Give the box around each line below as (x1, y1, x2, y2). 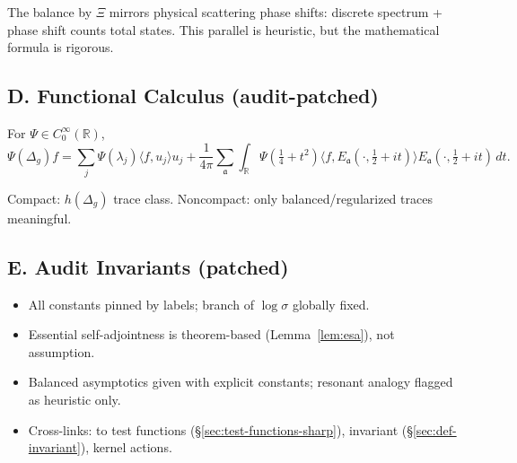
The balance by (7, 3, 92, 21)
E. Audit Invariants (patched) (7, 252, 289, 280)
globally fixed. (292, 294, 370, 313)
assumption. (28, 342, 95, 361)
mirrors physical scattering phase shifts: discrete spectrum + (109, 3, 443, 21)
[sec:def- (412, 420, 457, 439)
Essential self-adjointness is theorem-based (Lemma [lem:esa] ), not (28, 325, 395, 344)
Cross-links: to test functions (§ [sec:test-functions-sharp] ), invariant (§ (28, 420, 413, 439)
